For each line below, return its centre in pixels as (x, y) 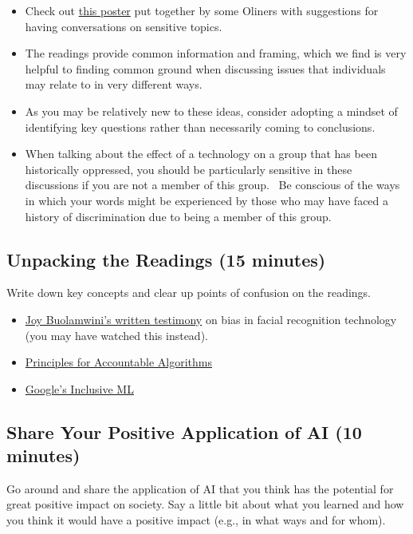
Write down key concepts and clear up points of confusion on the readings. (189, 293)
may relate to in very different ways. (114, 84)
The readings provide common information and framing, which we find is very (216, 53)
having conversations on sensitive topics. (124, 26)
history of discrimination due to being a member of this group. (178, 216)
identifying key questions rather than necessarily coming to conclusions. (200, 127)
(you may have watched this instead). (116, 335)
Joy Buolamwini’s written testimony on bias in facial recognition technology (211, 319)
